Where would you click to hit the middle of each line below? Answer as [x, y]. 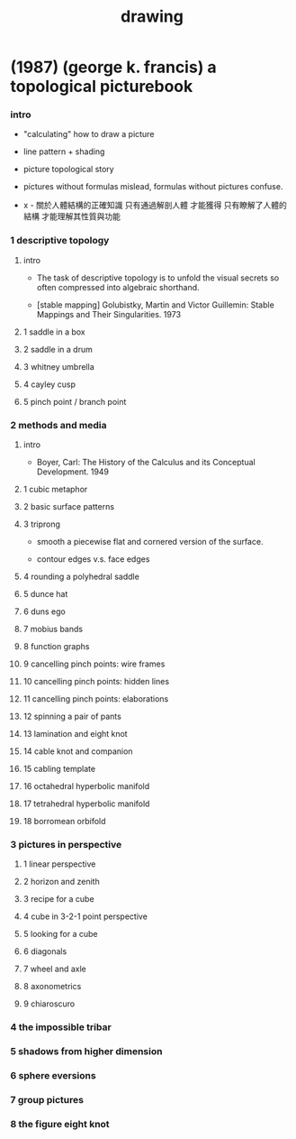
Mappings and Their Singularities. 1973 [109, 314]
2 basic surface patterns [69, 507]
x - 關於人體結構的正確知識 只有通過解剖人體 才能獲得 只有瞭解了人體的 [155, 206]
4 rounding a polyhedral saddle [81, 577]
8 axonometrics [52, 987]
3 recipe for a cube [58, 899]
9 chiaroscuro [49, 1004]
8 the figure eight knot [60, 1124]
